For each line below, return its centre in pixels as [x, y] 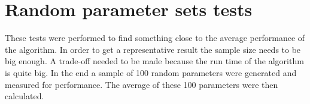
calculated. [25, 96]
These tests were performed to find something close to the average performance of [155, 38]
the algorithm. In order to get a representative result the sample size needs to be [153, 49]
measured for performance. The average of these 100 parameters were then [142, 84]
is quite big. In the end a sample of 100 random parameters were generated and [151, 72]
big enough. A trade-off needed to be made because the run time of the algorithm [154, 61]
